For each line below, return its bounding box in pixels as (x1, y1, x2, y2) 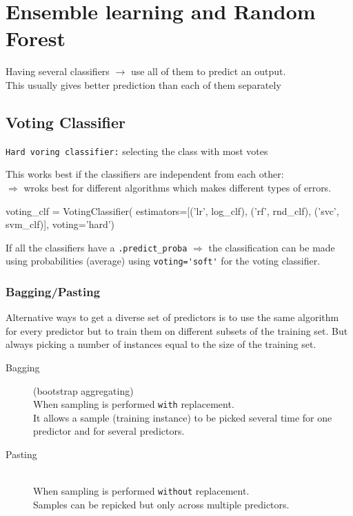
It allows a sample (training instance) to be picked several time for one (33, 410, 332, 424)
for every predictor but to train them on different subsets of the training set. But (6, 323, 348, 338)
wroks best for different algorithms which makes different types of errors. (23, 180, 332, 194)
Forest (6, 24, 65, 52)
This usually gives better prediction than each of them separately (6, 77, 281, 92)
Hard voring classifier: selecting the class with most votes (6, 143, 268, 158)
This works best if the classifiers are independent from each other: (6, 167, 284, 181)
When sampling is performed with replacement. (33, 397, 234, 411)
